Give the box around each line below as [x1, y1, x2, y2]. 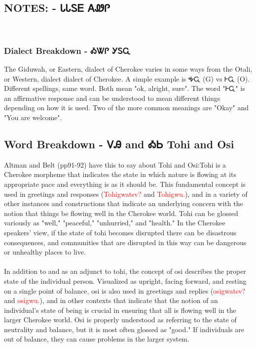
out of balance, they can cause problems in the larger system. [4, 334, 189, 344]
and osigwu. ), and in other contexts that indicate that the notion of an [4, 295, 218, 305]
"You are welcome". [4, 112, 62, 122]
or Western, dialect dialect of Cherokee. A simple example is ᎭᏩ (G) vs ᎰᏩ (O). [4, 73, 250, 84]
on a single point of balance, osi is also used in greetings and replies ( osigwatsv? [4, 285, 246, 296]
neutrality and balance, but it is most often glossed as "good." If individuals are [4, 324, 245, 334]
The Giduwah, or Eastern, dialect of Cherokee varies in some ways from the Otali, [4, 64, 253, 74]
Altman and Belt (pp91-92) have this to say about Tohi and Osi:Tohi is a [4, 159, 226, 170]
